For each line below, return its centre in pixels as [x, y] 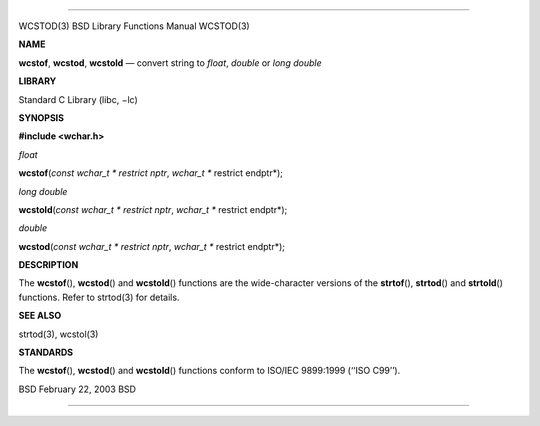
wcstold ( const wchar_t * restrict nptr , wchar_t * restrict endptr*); [153, 209]
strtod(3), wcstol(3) [58, 334]
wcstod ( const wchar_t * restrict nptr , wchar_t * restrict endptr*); [151, 246]
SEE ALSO [40, 316]
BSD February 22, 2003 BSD [77, 389]
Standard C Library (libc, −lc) [78, 99]
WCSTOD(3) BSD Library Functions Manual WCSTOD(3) [134, 26]
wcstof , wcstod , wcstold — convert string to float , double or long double [170, 62]
